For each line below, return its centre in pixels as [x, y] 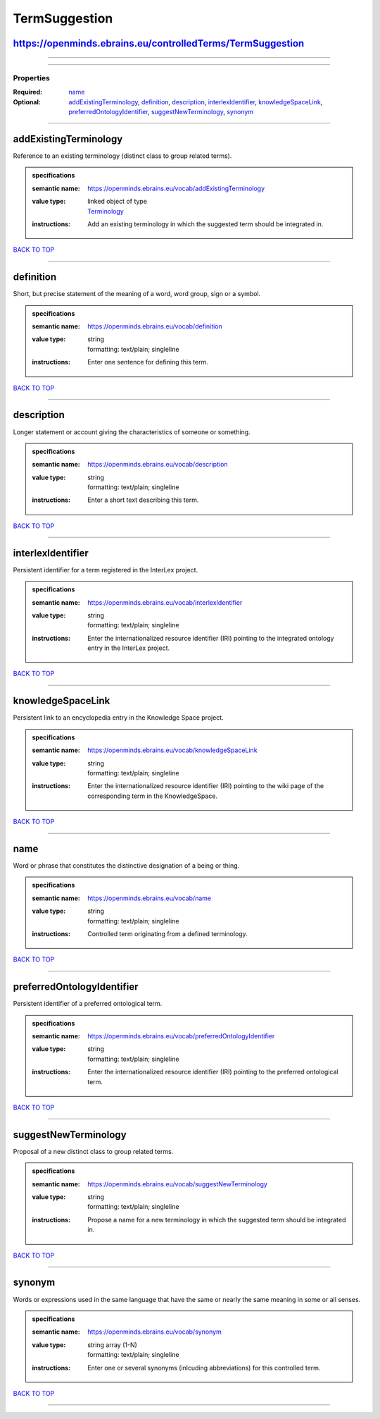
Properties [32, 78]
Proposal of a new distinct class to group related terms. [93, 1151]
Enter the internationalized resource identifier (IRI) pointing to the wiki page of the [205, 786]
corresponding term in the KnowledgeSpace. [153, 796]
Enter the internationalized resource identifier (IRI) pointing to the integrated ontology [211, 638]
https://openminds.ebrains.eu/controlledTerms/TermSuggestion [159, 43]
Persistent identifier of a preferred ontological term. [88, 1004]
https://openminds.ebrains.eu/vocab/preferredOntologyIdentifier [181, 1036]
